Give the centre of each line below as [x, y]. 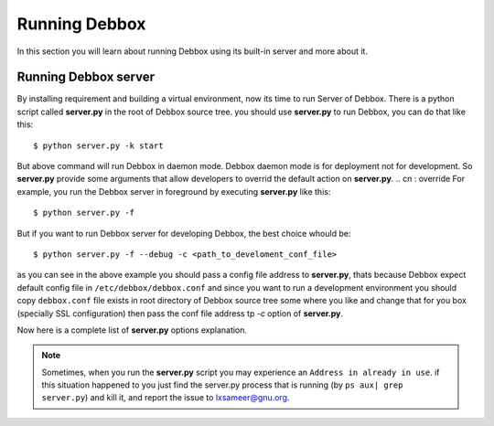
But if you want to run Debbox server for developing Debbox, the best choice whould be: [184, 233]
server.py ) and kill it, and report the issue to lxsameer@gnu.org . [166, 398]
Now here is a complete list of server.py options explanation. [132, 330]
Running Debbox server [86, 77]
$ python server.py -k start [98, 145]
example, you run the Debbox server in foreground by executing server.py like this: [174, 191]
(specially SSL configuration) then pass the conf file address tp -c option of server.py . [180, 313]
